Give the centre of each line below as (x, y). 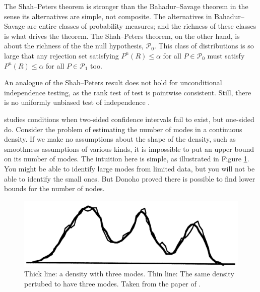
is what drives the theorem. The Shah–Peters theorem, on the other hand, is (122, 36)
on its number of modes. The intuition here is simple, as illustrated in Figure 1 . (127, 159)
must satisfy (226, 55)
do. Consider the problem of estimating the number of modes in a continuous (123, 129)
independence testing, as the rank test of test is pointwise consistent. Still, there (128, 92)
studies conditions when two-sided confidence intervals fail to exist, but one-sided (129, 119)
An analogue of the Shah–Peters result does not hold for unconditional (113, 82)
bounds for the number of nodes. (54, 188)
